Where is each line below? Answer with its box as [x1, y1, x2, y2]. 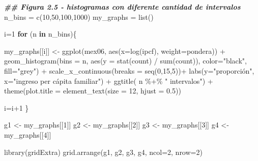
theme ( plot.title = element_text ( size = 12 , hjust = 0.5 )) [4, 85, 181, 96]
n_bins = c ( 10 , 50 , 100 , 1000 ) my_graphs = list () [4, 11, 154, 22]
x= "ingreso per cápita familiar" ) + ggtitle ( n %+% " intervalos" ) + [4, 75, 213, 86]
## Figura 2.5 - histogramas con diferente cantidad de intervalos [4, 2, 241, 12]
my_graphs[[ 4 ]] [4, 129, 51, 140]
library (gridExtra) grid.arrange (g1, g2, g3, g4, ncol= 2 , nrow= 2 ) [4, 146, 203, 157]
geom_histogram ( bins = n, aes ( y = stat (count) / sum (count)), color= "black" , [4, 55, 247, 66]
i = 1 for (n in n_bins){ [4, 28, 77, 39]
